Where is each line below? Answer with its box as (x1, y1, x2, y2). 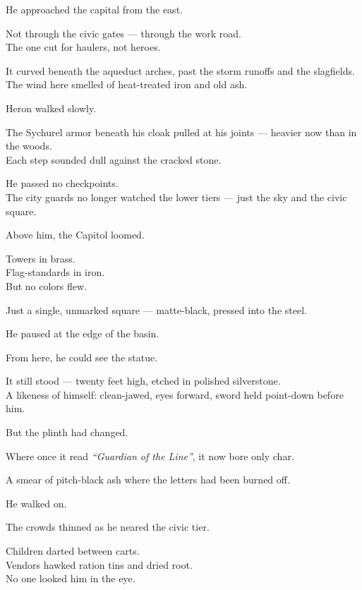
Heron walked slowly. (6, 100, 97, 115)
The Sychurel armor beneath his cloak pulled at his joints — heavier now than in (6, 124, 357, 139)
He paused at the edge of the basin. (6, 326, 159, 341)
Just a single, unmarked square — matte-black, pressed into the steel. (6, 302, 307, 317)
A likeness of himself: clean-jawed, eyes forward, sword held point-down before (6, 387, 344, 402)
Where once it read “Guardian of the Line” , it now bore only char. (6, 448, 294, 463)
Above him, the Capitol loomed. (6, 227, 145, 242)
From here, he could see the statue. (6, 349, 158, 364)
